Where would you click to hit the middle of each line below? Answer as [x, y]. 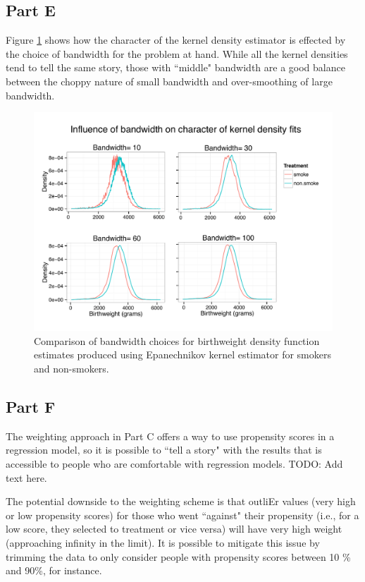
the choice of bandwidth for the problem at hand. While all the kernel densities [177, 53]
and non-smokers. [72, 369]
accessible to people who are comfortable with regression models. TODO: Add [174, 464]
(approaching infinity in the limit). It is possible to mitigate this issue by [163, 543]
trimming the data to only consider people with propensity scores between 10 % [178, 556]
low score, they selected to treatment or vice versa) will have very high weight [174, 529]
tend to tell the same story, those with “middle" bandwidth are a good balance [175, 67]
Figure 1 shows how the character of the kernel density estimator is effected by [176, 40]
